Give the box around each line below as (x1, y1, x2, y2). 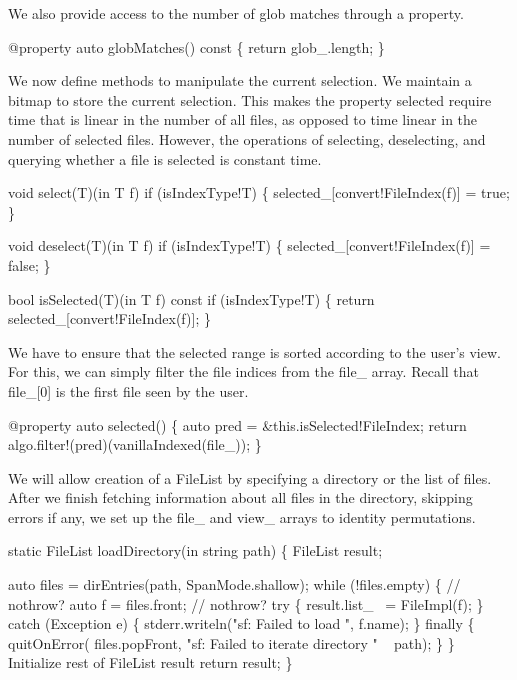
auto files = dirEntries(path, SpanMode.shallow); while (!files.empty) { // (8, 574, 461, 595)
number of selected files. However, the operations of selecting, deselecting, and (8, 128, 486, 149)
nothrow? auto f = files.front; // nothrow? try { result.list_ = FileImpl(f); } (8, 593, 484, 614)
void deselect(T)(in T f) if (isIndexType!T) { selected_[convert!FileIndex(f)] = (8, 235, 491, 256)
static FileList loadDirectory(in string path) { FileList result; (8, 540, 383, 561)
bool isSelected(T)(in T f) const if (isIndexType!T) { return (8, 288, 375, 309)
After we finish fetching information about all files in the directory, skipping (8, 487, 473, 508)
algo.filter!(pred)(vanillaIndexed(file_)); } (8, 434, 262, 455)
